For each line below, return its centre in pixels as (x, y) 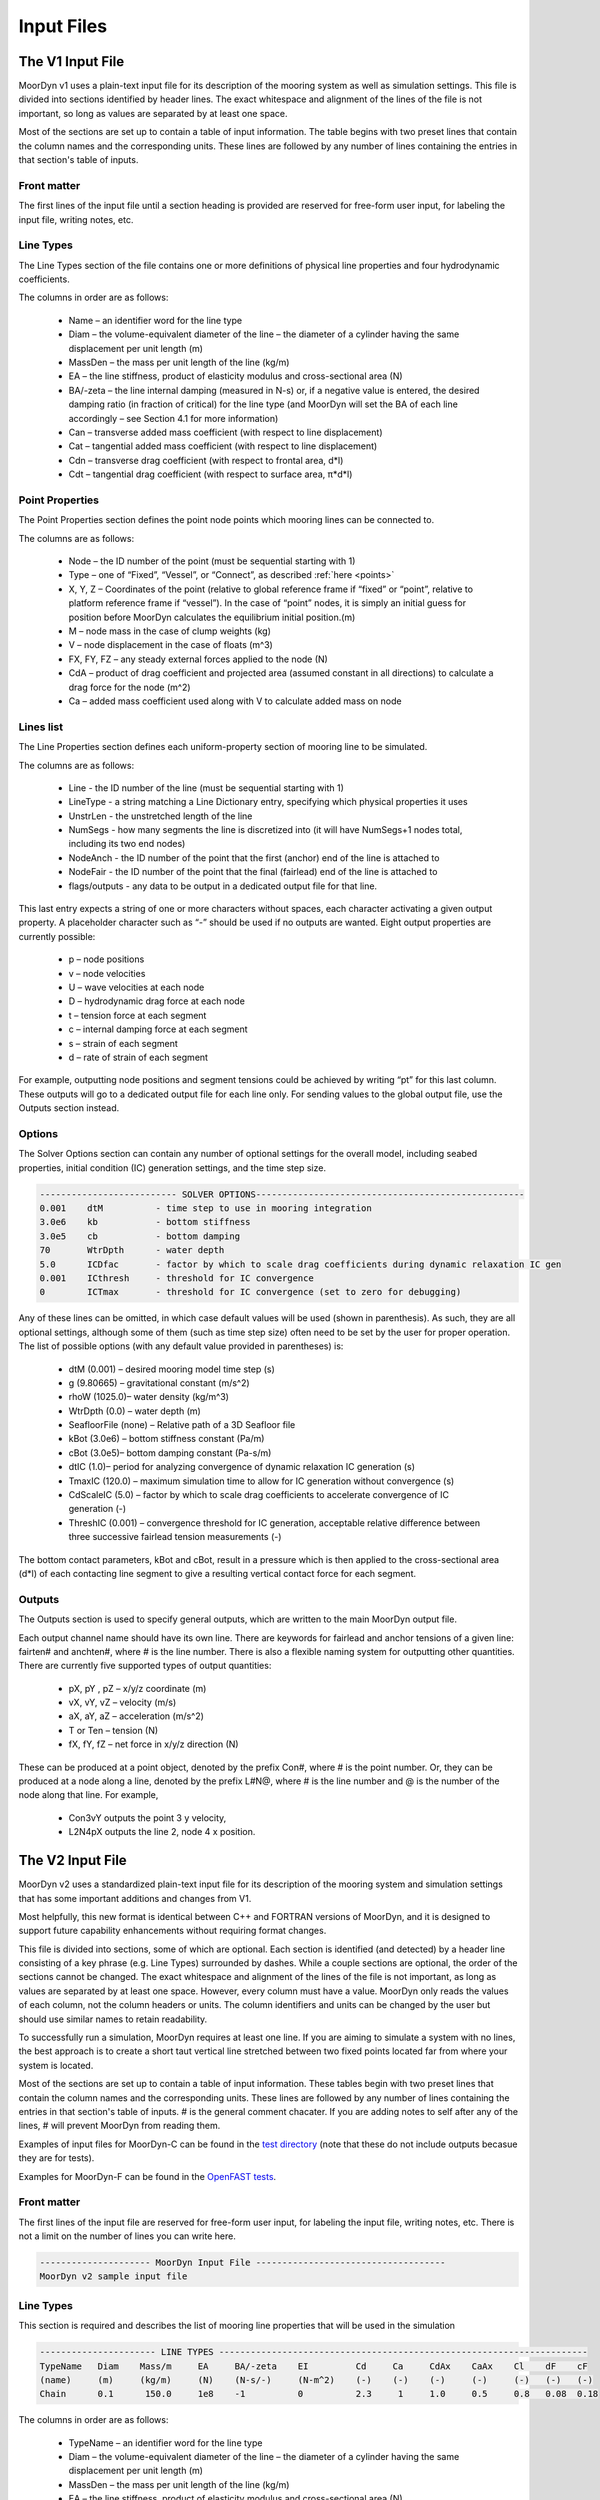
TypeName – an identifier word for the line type (165, 2442)
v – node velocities (107, 973)
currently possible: (57, 936)
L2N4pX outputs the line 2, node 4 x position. (162, 1832)
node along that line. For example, (88, 1795)
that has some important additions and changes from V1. (135, 1898)
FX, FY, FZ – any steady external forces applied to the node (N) (198, 659)
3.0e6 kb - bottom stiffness (145, 1222)
